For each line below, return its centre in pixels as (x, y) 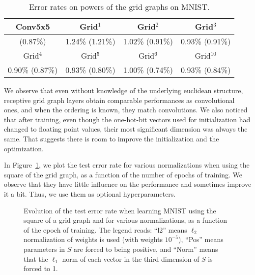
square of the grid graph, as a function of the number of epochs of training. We (123, 174)
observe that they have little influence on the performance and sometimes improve (128, 184)
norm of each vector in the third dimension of (131, 258)
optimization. (24, 148)
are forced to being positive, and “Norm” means (146, 249)
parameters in (44, 249)
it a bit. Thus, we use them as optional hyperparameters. (90, 193)
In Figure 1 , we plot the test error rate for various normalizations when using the (127, 165)
